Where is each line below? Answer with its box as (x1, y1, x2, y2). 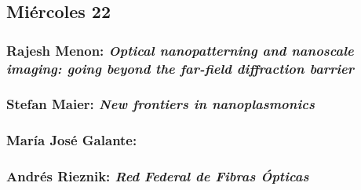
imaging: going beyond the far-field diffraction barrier (6, 58, 354, 78)
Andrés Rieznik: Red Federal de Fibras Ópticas (6, 166, 309, 186)
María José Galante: (6, 130, 137, 150)
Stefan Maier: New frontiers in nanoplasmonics (6, 94, 315, 114)
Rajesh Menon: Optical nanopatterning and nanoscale (6, 40, 354, 60)
